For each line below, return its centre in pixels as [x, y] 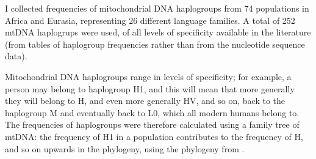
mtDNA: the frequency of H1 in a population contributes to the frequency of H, [154, 136]
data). [16, 56]
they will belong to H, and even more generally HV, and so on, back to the [145, 101]
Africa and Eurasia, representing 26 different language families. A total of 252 [150, 20]
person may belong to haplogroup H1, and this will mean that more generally [150, 88]
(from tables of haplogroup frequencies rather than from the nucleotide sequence [155, 44]
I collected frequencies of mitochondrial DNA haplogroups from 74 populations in [157, 8]
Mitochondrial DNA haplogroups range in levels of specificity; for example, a [148, 76]
